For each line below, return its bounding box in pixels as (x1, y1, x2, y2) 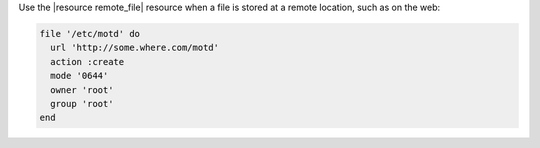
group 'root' (50, 98, 114, 109)
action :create (50, 56, 125, 67)
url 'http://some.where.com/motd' (50, 42, 220, 54)
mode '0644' (50, 70, 109, 82)
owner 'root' (50, 84, 114, 95)
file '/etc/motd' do (39, 28, 140, 39)
